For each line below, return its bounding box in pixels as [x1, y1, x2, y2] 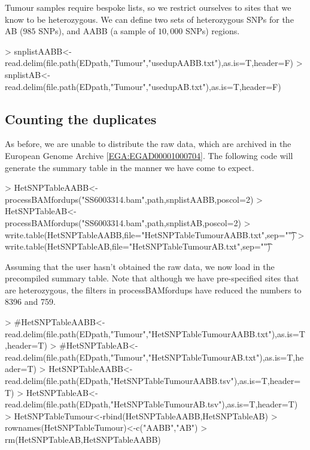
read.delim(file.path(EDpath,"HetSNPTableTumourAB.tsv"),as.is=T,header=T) [5, 398, 298, 410]
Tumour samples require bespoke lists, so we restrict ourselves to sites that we [5, 1, 291, 13]
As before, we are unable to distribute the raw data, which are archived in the [5, 137, 291, 150]
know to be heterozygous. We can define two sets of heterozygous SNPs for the [5, 13, 294, 25]
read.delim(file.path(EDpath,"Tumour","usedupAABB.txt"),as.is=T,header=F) [5, 56, 294, 69]
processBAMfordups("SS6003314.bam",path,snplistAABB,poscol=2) [5, 193, 254, 205]
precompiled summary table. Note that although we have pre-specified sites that [5, 272, 299, 284]
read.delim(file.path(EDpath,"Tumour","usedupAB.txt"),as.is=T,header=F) [5, 80, 281, 92]
